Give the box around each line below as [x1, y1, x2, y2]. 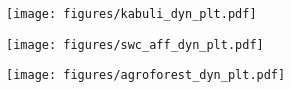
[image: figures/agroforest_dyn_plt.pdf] [6, 68, 286, 83]
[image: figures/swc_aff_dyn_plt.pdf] [6, 37, 264, 52]
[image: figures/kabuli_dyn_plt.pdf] [6, 7, 257, 21]
